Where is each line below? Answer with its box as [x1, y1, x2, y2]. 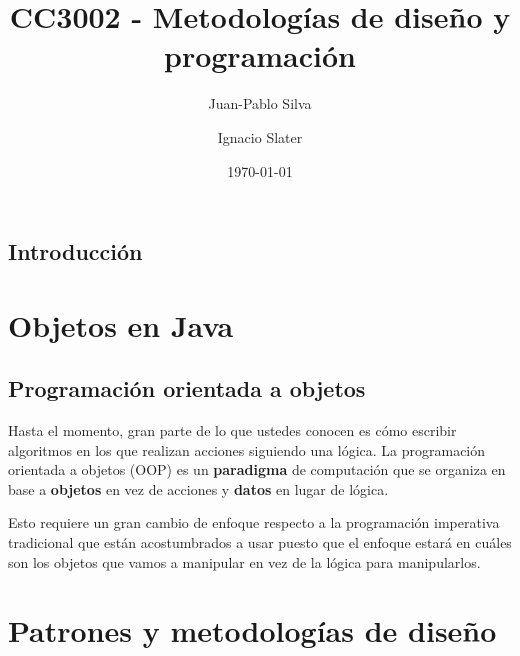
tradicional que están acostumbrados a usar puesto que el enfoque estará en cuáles [8, 532, 512, 553]
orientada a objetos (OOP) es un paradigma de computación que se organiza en [8, 459, 506, 480]
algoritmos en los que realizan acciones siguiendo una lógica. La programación [8, 439, 486, 460]
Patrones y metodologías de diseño [8, 610, 497, 651]
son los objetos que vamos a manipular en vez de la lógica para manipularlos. [8, 551, 481, 572]
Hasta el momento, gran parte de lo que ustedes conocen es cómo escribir [8, 420, 457, 441]
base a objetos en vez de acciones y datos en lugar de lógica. [8, 478, 389, 499]
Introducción [8, 236, 143, 267]
